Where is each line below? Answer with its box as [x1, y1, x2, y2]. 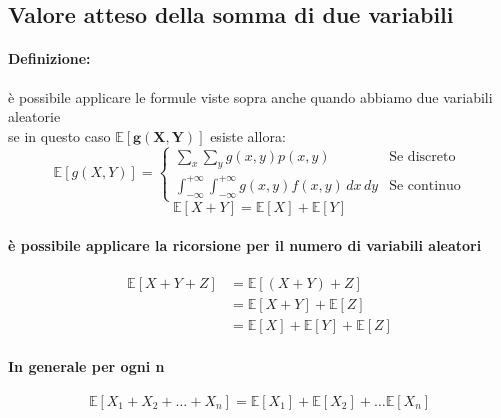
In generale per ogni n [8, 355, 165, 376]
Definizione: [8, 48, 91, 69]
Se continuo [389, 178, 461, 193]
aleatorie [8, 106, 61, 127]
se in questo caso [8, 125, 111, 146]
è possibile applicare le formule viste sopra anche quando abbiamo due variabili [8, 86, 493, 107]
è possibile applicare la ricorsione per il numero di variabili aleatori [8, 234, 482, 255]
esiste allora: [210, 125, 286, 146]
